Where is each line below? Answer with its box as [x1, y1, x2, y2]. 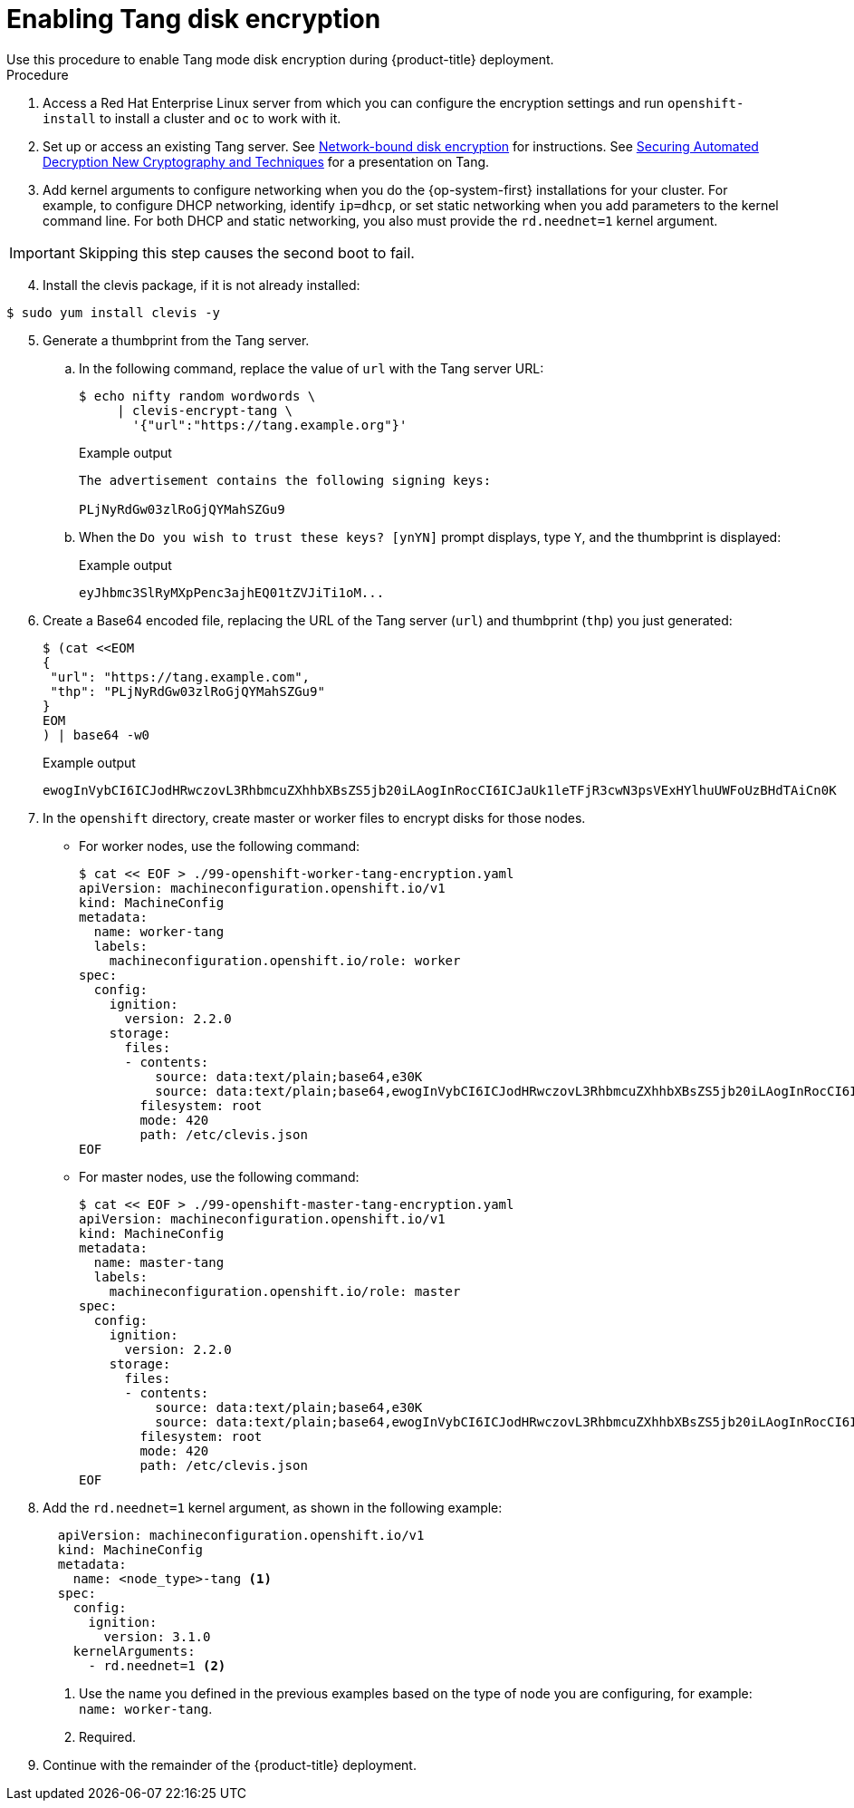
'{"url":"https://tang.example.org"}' [132, 417, 408, 432]
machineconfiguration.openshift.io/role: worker [109, 952, 461, 968]
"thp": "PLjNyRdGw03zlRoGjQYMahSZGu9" [50, 683, 325, 699]
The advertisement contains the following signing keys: [79, 472, 492, 488]
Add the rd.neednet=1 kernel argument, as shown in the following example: [43, 1499, 503, 1515]
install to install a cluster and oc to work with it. [43, 110, 341, 126]
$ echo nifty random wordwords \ [79, 388, 316, 403]
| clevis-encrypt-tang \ [117, 402, 293, 418]
